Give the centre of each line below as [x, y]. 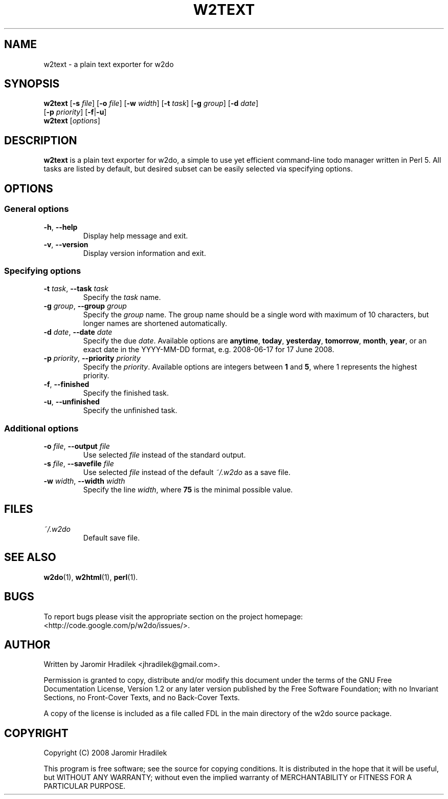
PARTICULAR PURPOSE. [85, 786]
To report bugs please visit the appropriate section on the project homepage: [173, 616]
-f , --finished [66, 384]
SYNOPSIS [32, 84]
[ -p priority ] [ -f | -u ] [75, 112]
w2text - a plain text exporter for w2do [109, 64]
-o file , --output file [77, 446]
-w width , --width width [84, 481]
